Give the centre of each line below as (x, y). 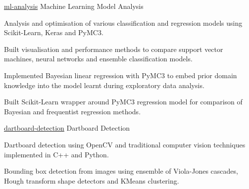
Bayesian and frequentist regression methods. (73, 111)
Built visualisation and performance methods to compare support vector (114, 49)
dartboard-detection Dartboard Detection (67, 128)
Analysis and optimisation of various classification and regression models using (123, 23)
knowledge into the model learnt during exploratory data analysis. (104, 85)
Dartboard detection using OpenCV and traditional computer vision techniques (125, 144)
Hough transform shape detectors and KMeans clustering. (92, 180)
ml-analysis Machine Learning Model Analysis (74, 6)
